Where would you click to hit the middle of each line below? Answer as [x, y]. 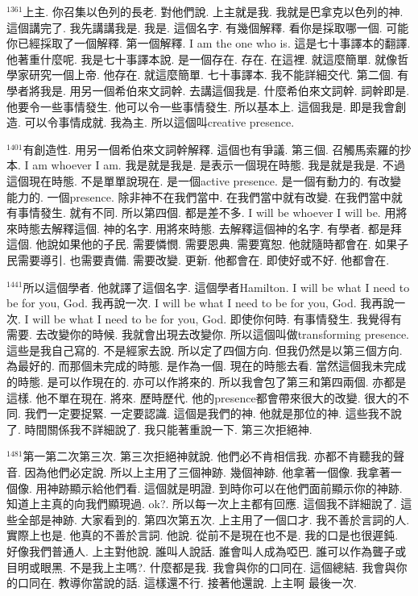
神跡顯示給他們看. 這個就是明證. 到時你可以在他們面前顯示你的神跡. [225, 488]
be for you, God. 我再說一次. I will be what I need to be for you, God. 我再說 [201, 303]
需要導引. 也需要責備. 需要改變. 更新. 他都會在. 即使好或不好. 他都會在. [203, 259]
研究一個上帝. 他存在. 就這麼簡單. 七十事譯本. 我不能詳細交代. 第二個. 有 [219, 75]
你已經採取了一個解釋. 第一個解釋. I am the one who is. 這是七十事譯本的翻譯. [209, 43]
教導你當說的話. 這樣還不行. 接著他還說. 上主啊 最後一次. [207, 583]
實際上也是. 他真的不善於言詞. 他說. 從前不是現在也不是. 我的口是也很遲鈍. [203, 535]
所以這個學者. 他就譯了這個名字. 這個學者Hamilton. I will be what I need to [216, 287]
